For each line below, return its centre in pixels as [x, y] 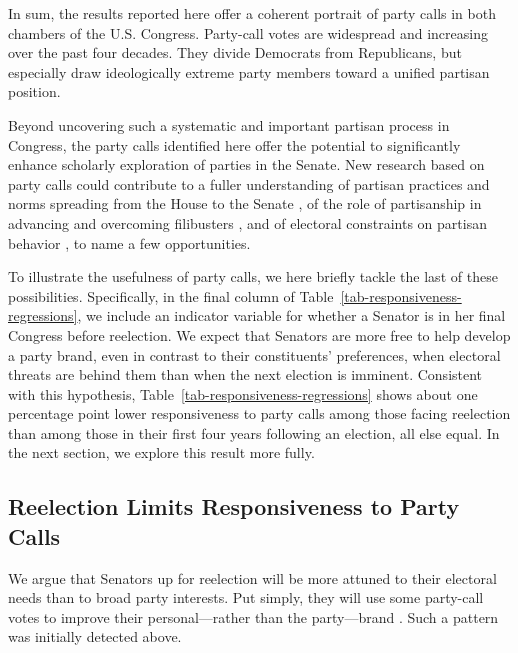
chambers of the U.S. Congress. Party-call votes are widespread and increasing [248, 32]
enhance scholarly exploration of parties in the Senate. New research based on [246, 164]
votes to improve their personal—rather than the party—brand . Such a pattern [253, 616]
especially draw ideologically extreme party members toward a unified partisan [249, 71]
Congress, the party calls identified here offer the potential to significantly [234, 144]
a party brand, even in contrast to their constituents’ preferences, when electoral [254, 354]
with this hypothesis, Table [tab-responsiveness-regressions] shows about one [243, 393]
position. [34, 91]
